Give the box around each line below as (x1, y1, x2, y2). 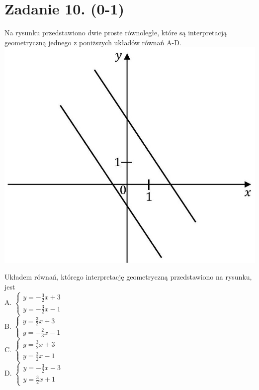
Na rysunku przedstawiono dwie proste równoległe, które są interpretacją (4, 27, 227, 38)
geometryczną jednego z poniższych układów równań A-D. (4, 37, 181, 47)
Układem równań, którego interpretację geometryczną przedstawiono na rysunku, (4, 272, 252, 282)
